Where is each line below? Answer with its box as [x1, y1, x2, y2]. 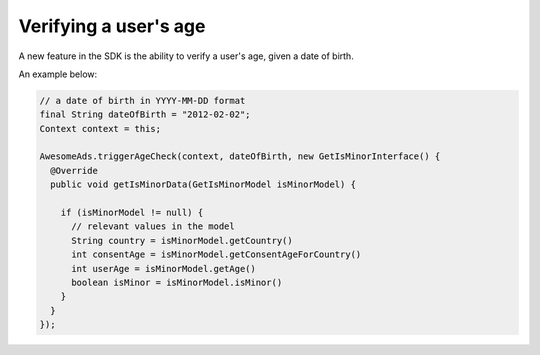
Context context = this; [39, 123, 162, 134]
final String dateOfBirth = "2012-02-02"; [39, 109, 251, 120]
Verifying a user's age [18, 15, 206, 37]
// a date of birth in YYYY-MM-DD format [39, 95, 246, 106]
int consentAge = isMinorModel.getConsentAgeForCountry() [71, 249, 362, 260]
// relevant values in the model [71, 221, 235, 232]
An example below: [18, 68, 98, 80]
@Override [50, 165, 99, 176]
